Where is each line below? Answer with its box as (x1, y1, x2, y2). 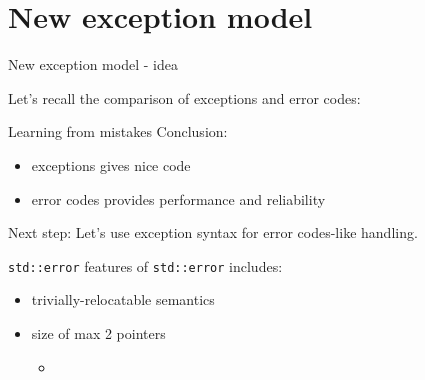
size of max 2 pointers (31, 322, 166, 343)
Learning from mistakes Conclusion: (8, 121, 228, 142)
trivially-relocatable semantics (31, 289, 215, 310)
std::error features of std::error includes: (8, 255, 283, 276)
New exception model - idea (8, 54, 178, 75)
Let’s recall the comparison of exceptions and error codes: (8, 87, 361, 108)
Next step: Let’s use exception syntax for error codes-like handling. (8, 222, 418, 243)
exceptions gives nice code (31, 154, 191, 175)
